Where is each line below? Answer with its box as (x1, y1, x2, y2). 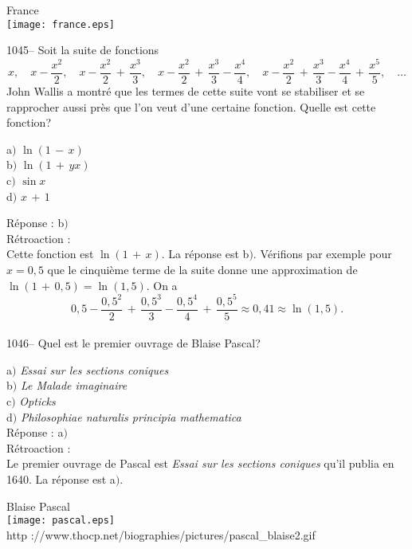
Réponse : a (6, 424, 64, 441)
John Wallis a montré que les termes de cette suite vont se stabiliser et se (6, 82, 365, 99)
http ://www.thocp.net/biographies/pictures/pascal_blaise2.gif (6, 526, 316, 543)
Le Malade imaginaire (20, 377, 128, 394)
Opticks (19, 393, 56, 410)
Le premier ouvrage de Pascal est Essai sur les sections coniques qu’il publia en (6, 455, 394, 472)
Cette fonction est (6, 245, 94, 262)
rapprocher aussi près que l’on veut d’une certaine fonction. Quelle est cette (6, 98, 376, 115)
